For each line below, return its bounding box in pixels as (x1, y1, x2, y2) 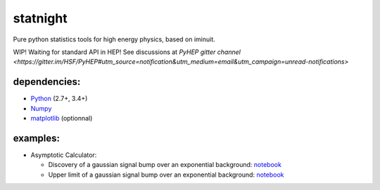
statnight (13, 11, 68, 26)
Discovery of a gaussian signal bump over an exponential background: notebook (48, 161, 281, 169)
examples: (13, 132, 60, 144)
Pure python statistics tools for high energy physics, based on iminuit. (13, 35, 216, 43)
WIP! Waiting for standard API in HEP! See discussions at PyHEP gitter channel (13, 48, 241, 56)
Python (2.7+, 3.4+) (30, 95, 88, 103)
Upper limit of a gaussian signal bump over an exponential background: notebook (48, 170, 284, 179)
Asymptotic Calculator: (30, 151, 97, 159)
